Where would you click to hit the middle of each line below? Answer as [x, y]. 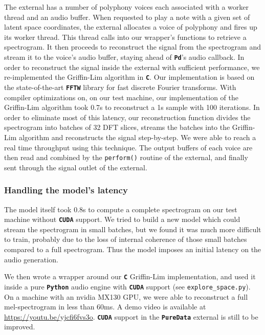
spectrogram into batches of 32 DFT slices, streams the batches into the [117, 127]
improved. [20, 327]
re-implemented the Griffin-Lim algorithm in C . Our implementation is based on [129, 77]
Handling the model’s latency [66, 190]
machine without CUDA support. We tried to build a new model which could [122, 219]
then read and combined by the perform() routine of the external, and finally [126, 157]
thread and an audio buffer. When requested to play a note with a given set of [127, 17]
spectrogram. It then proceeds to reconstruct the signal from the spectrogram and [132, 47]
